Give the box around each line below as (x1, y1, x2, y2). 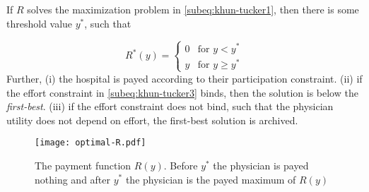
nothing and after (35, 172, 111, 186)
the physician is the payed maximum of (125, 172, 296, 186)
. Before (163, 157, 198, 172)
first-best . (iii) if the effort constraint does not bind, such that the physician (6, 99, 334, 114)
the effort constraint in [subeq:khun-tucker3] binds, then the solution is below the (6, 85, 358, 100)
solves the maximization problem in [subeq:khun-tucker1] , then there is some (27, 2, 359, 16)
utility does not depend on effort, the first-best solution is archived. (6, 112, 298, 127)
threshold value (6, 16, 73, 30)
